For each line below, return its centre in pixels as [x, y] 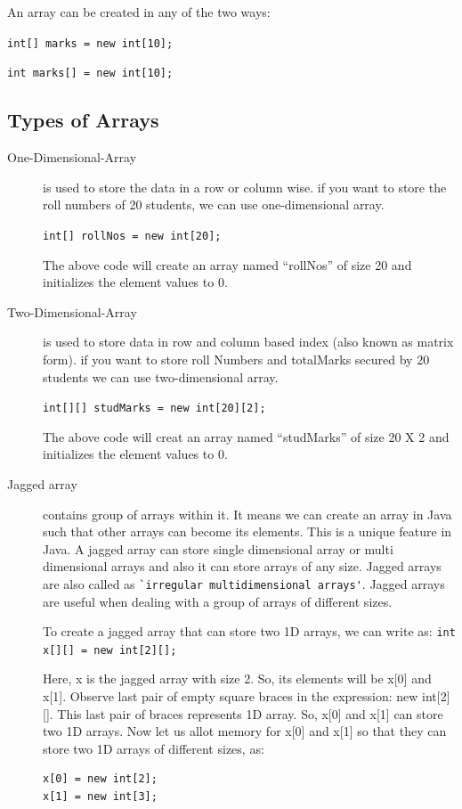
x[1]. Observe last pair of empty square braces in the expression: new [231, 696]
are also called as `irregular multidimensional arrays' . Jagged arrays [244, 583]
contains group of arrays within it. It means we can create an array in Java [247, 514]
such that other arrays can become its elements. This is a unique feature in [247, 531]
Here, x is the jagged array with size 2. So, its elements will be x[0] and [237, 678]
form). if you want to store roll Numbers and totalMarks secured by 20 [236, 359]
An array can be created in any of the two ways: [139, 12]
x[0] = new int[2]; [100, 779]
